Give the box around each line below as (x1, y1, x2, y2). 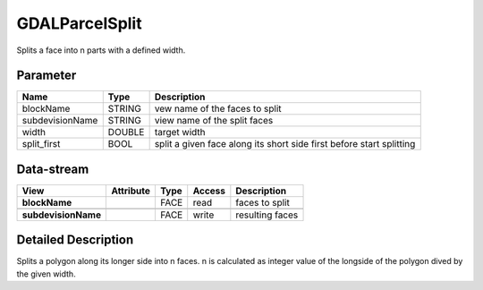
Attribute (111, 184, 151, 197)
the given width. (16, 269, 76, 279)
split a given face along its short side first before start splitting (154, 138, 416, 150)
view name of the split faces (154, 115, 274, 127)
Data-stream (16, 161, 89, 176)
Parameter (16, 68, 77, 83)
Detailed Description (16, 233, 134, 248)
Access (192, 184, 226, 197)
